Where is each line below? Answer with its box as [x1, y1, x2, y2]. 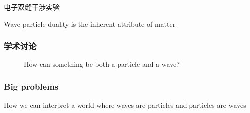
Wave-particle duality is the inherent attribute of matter [4, 18, 176, 29]
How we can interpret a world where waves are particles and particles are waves [4, 100, 246, 110]
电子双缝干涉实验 [4, 2, 60, 12]
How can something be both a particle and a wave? [24, 59, 180, 69]
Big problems [4, 80, 59, 92]
